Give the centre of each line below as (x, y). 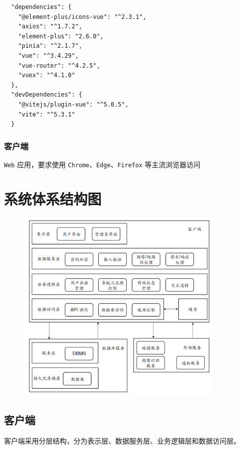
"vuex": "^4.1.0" (47, 75)
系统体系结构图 (53, 198)
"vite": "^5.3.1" (47, 114)
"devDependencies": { (47, 95)
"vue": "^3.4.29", (48, 56)
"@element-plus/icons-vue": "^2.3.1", (82, 17)
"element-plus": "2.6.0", (61, 36)
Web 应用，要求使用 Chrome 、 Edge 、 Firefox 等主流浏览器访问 (102, 164)
